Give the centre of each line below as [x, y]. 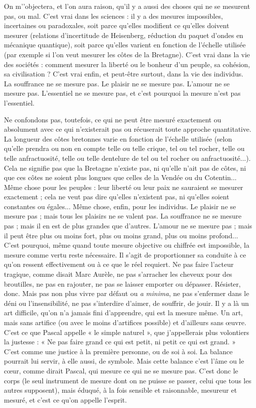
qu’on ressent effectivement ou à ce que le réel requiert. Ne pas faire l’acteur [119, 264]
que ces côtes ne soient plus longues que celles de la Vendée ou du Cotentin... [120, 177]
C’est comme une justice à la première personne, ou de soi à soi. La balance [118, 351]
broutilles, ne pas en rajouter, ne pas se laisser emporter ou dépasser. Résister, [122, 283]
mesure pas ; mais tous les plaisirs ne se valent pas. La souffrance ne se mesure [123, 216]
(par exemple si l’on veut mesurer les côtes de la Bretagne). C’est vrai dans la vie [127, 54]
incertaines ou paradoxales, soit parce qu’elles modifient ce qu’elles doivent [117, 25]
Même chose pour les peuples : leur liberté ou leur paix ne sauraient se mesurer [124, 187]
